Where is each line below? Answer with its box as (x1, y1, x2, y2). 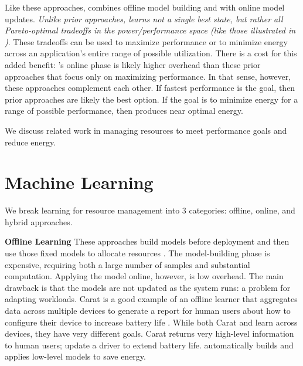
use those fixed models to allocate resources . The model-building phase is (5, 247, 270, 259)
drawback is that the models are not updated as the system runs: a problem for (5, 281, 291, 293)
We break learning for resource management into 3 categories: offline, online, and (5, 204, 295, 216)
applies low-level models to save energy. (5, 350, 146, 362)
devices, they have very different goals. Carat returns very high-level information (5, 327, 294, 340)
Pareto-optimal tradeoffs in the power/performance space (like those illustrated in (5, 24, 296, 36)
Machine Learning (5, 170, 154, 194)
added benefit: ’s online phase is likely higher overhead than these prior (5, 58, 261, 70)
